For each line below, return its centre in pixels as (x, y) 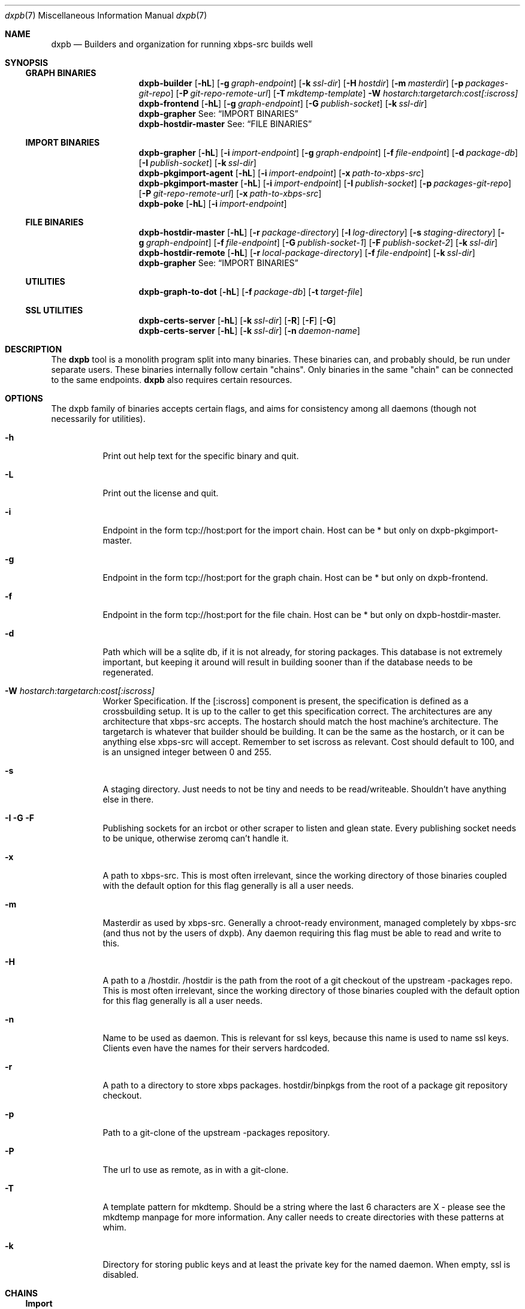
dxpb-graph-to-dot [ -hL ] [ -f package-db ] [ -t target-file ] (251, 292)
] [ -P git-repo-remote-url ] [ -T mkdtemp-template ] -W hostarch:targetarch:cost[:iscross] (344, 93)
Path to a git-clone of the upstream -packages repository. (216, 1132)
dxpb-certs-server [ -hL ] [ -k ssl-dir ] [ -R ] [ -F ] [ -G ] (237, 320)
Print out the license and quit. (161, 493)
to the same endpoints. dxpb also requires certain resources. (172, 380)
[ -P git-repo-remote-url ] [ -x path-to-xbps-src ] (230, 193)
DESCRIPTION (34, 349)
